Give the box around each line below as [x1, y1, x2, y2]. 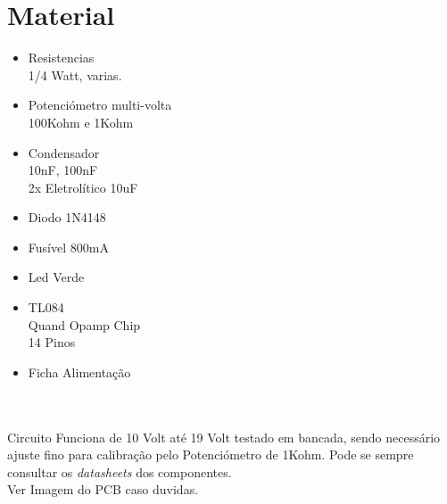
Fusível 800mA [28, 237, 109, 256]
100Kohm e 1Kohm [28, 112, 134, 131]
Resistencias [28, 48, 95, 67]
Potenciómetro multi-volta [28, 95, 172, 114]
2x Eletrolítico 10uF [28, 178, 138, 196]
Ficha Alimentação [28, 362, 131, 381]
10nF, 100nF [28, 161, 98, 179]
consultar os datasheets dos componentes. [7, 462, 232, 481]
